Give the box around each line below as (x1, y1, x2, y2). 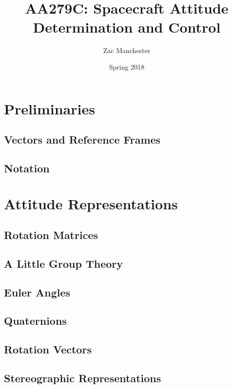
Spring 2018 (109, 61, 145, 72)
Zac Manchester (103, 45, 151, 55)
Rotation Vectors (4, 342, 92, 357)
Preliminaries (4, 98, 95, 118)
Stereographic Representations (4, 370, 161, 385)
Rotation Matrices (4, 227, 98, 242)
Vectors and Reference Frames (4, 132, 161, 147)
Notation (4, 160, 50, 175)
